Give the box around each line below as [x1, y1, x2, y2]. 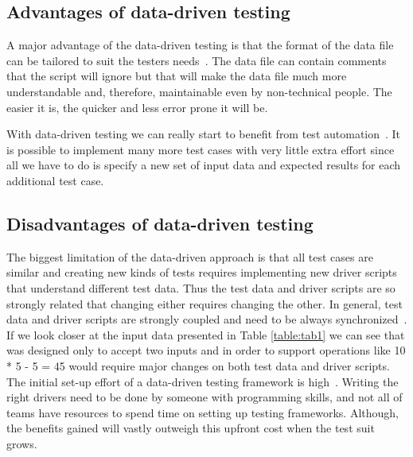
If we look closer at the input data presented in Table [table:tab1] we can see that [6, 326, 405, 343]
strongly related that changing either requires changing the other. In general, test [6, 295, 403, 312]
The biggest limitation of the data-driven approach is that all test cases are [6, 248, 373, 265]
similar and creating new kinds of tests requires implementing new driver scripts [6, 264, 397, 281]
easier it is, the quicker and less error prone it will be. [6, 99, 268, 115]
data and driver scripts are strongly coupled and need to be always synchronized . [6, 311, 407, 327]
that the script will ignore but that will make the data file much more [6, 68, 347, 84]
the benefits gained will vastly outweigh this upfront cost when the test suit [6, 420, 375, 436]
